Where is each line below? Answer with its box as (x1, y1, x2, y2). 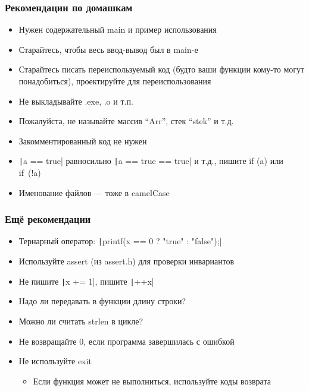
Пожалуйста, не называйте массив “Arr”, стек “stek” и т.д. (18, 115, 234, 127)
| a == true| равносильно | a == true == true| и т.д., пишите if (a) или (18, 154, 283, 167)
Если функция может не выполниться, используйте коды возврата (33, 374, 271, 387)
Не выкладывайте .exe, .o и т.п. (18, 94, 133, 107)
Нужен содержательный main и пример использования (18, 23, 217, 36)
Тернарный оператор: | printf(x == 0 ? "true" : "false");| (18, 235, 222, 247)
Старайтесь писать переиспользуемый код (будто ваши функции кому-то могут (18, 63, 305, 75)
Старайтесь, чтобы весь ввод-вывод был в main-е (18, 43, 198, 55)
